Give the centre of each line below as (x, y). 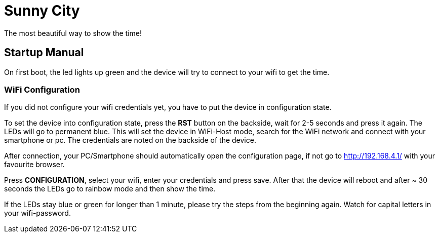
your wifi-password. (37, 213)
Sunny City (42, 11)
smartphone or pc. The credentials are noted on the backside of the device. (130, 140)
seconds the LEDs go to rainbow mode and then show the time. (110, 189)
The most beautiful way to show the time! (73, 33)
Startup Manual (44, 53)
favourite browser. (34, 165)
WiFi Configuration (42, 89)
